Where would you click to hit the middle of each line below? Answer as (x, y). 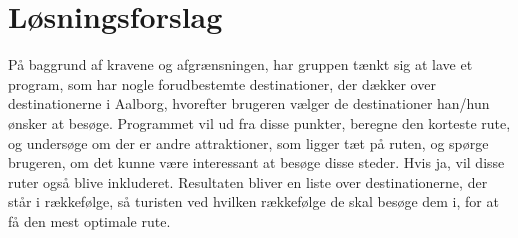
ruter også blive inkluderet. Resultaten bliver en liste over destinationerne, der (248, 181)
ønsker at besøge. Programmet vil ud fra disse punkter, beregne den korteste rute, (259, 122)
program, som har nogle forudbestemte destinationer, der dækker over (222, 83)
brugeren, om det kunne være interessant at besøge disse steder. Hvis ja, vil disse (256, 162)
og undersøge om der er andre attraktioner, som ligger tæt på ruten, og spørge (248, 142)
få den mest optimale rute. (89, 220)
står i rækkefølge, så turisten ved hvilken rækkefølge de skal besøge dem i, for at (253, 201)
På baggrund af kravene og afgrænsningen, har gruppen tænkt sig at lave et (240, 64)
